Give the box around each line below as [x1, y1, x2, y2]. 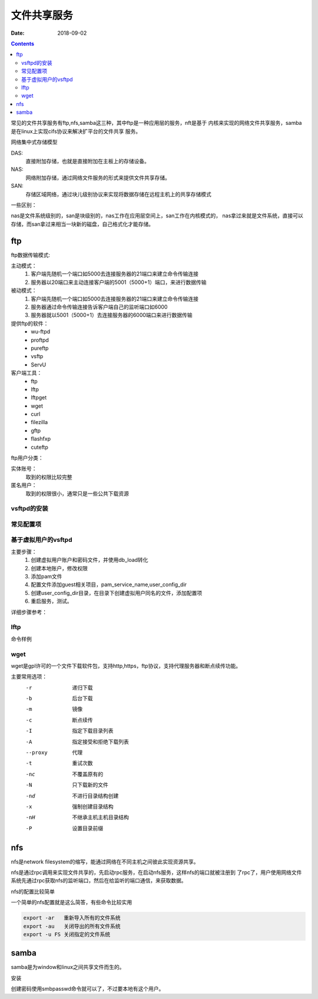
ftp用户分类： [11, 454, 44, 462]
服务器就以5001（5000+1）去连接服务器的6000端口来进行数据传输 [31, 312, 193, 319]
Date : [11, 29, 25, 37]
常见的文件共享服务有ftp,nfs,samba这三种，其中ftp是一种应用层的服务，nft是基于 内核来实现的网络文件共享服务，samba [11, 120, 302, 127]
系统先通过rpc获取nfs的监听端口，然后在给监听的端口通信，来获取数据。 [11, 877, 187, 884]
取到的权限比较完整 [25, 473, 72, 480]
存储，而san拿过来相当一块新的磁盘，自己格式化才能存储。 [11, 220, 154, 227]
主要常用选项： [11, 673, 47, 680]
